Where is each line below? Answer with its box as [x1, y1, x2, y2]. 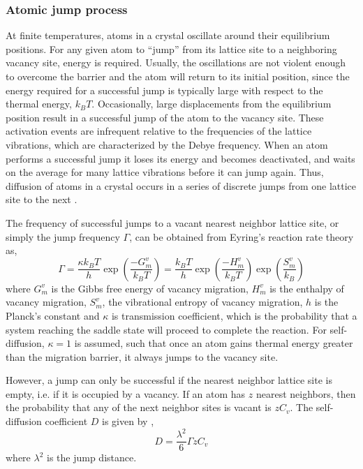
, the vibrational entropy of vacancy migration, [102, 295, 303, 309]
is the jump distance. [47, 450, 137, 465]
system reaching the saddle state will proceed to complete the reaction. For [6, 322, 327, 336]
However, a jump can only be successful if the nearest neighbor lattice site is [6, 373, 332, 387]
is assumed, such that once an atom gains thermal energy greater [74, 336, 353, 350]
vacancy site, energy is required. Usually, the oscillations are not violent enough [6, 55, 346, 70]
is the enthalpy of [269, 281, 344, 295]
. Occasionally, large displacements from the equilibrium [91, 96, 332, 111]
